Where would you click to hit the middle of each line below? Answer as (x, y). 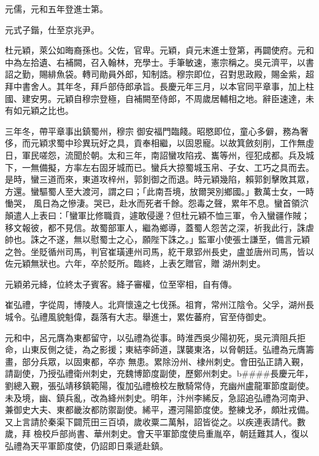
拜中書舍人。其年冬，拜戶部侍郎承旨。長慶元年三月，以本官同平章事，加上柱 (159, 86)
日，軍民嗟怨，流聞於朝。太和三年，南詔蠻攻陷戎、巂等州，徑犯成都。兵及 (155, 155)
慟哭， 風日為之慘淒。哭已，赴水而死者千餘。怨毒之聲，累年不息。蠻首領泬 (157, 203)
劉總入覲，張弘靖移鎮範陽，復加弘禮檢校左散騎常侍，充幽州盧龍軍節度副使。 (159, 386)
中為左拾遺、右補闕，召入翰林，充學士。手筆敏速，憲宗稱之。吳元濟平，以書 (159, 62)
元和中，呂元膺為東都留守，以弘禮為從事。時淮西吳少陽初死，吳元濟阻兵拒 (155, 337)
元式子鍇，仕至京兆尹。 (52, 29)
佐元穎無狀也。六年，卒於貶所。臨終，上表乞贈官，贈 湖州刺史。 (135, 263)
